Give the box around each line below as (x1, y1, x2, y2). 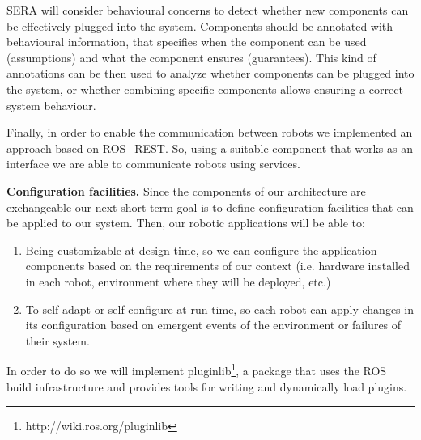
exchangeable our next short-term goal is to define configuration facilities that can (6, 198, 414, 215)
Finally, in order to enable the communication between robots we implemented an (6, 124, 413, 141)
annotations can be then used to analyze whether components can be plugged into (6, 65, 415, 82)
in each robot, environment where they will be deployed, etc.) (25, 273, 331, 290)
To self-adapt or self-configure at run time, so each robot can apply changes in (25, 300, 414, 317)
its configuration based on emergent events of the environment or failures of (25, 316, 402, 333)
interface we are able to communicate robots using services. (6, 155, 300, 172)
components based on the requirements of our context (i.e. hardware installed (25, 257, 410, 274)
